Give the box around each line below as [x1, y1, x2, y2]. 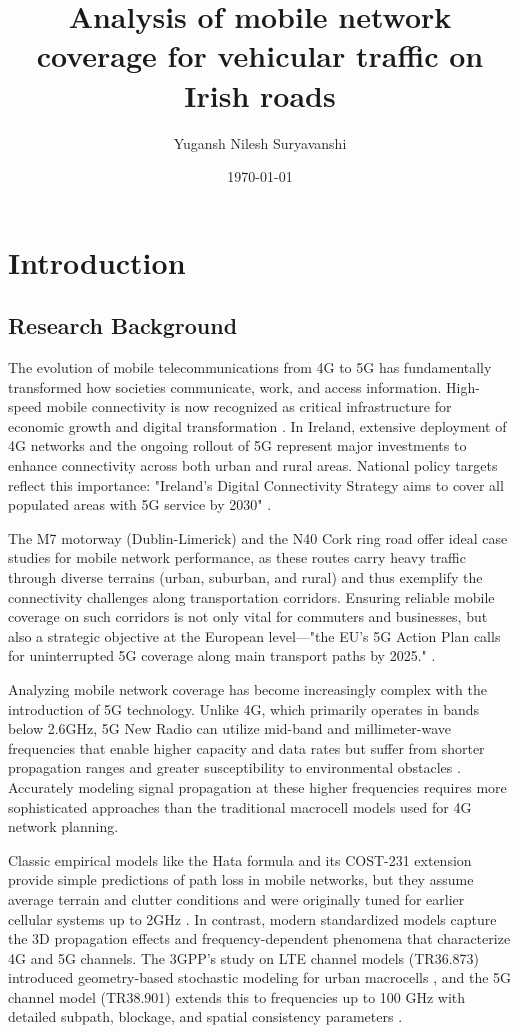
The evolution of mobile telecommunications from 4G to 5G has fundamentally [8, 357, 492, 378]
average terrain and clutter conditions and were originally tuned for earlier [8, 888, 465, 909]
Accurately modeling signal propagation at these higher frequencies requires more [8, 776, 507, 797]
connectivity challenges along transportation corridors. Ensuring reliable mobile [8, 586, 495, 607]
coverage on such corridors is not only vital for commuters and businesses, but [8, 606, 488, 627]
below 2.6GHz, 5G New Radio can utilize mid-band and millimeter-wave [8, 718, 451, 739]
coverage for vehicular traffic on [36, 35, 484, 76]
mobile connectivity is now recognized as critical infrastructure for [46, 396, 452, 417]
